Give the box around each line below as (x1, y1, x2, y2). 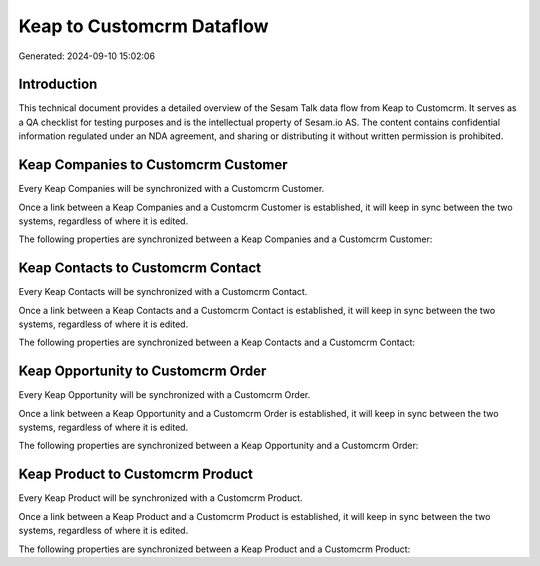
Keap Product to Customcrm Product (18, 466, 254, 483)
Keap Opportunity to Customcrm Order (18, 363, 267, 380)
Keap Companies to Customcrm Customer (18, 156, 289, 174)
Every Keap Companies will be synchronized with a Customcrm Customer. (18, 183, 325, 195)
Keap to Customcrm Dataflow (18, 15, 269, 37)
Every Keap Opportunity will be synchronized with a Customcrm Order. (18, 389, 311, 401)
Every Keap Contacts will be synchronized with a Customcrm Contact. (18, 286, 308, 298)
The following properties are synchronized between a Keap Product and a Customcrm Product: (18, 543, 411, 555)
